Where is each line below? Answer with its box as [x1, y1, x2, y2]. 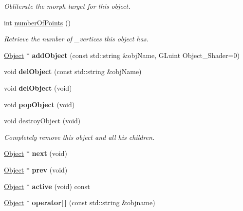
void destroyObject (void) [4, 115, 81, 126]
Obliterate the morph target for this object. [4, 1, 131, 11]
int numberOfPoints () [4, 17, 71, 27]
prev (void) [32, 164, 68, 174]
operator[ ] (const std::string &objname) [32, 197, 155, 208]
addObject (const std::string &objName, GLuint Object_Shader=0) [32, 50, 240, 60]
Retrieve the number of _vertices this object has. [4, 34, 149, 44]
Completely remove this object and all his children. [4, 132, 155, 142]
